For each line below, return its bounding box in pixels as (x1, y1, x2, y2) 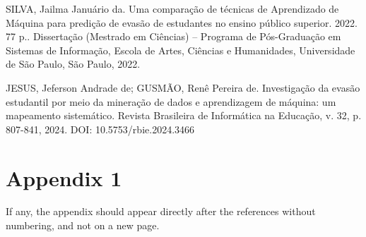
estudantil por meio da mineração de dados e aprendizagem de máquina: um (6, 94, 336, 109)
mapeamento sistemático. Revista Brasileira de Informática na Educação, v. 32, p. (6, 108, 362, 123)
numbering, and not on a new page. (6, 218, 160, 233)
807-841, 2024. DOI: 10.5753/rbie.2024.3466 (6, 121, 195, 136)
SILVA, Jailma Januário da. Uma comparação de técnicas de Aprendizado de (6, 1, 339, 16)
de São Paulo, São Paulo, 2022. (6, 56, 141, 71)
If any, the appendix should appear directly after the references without (6, 204, 316, 219)
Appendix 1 (6, 163, 122, 192)
